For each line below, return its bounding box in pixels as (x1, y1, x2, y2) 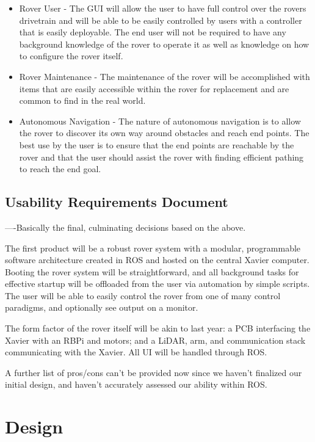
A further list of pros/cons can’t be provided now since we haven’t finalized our (5, 366, 302, 379)
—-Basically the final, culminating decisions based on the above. (5, 220, 246, 233)
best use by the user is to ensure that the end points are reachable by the (19, 138, 294, 151)
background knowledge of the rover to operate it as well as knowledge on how (19, 37, 310, 50)
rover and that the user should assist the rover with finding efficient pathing (19, 150, 304, 163)
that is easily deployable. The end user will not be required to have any (19, 26, 286, 38)
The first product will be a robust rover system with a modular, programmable (5, 241, 301, 254)
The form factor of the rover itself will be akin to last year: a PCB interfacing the (5, 322, 311, 335)
